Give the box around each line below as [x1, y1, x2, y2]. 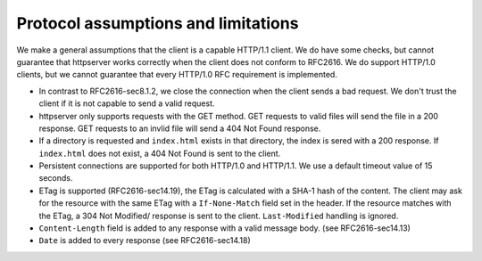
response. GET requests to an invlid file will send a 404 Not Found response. [38, 123, 321, 134]
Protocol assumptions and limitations [16, 13, 299, 33]
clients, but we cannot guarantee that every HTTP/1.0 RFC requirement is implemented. [16, 69, 338, 80]
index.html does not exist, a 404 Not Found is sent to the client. [38, 148, 281, 159]
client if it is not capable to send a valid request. [38, 98, 215, 109]
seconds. [38, 173, 73, 184]
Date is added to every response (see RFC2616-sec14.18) [38, 235, 252, 246]
